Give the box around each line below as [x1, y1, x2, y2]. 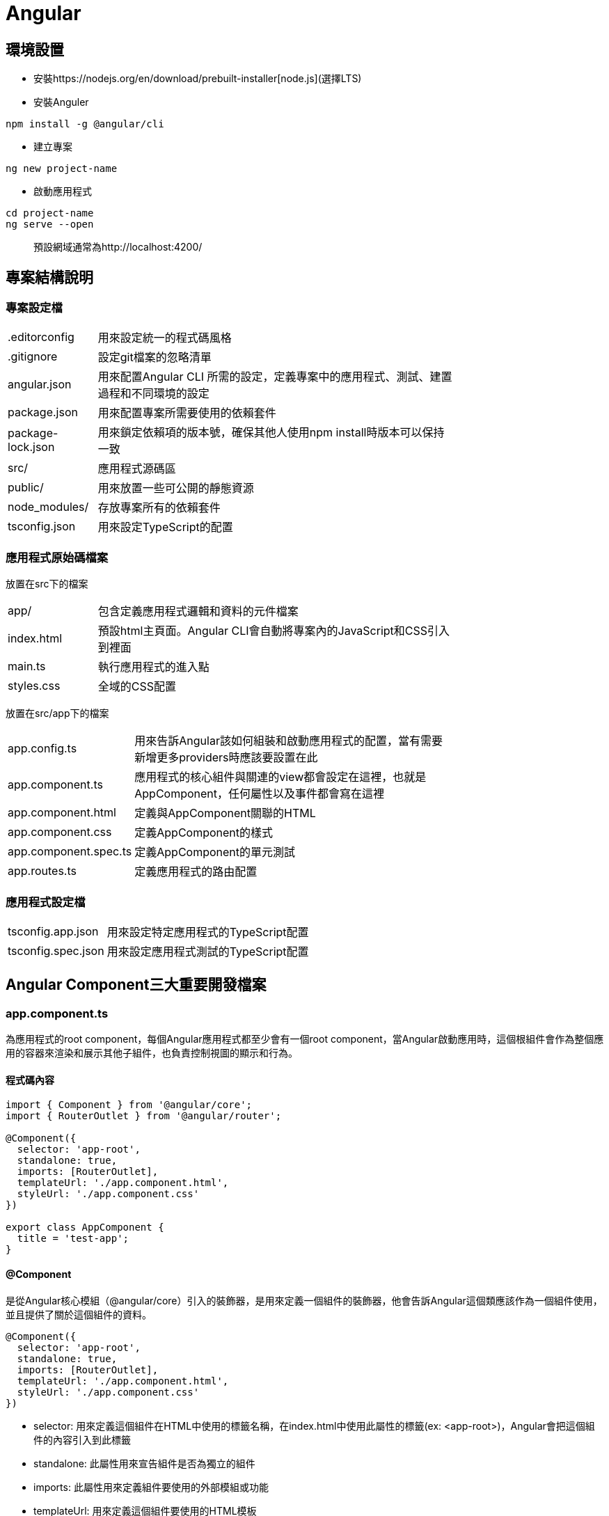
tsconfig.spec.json [8, 943, 104, 958]
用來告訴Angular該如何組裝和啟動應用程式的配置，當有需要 [134, 734, 443, 748]
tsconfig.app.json [8, 924, 99, 938]
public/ [8, 480, 44, 495]
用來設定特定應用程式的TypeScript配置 [106, 924, 309, 939]
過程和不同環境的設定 [97, 386, 209, 401]
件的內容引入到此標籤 [33, 1433, 131, 1446]
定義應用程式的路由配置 [134, 864, 258, 879]
